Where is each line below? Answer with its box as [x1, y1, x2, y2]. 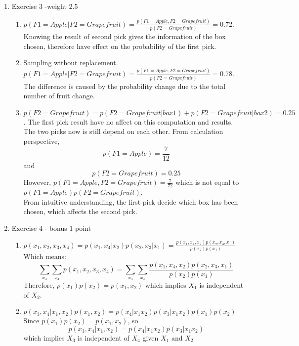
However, [23, 177, 51, 187]
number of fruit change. [23, 90, 95, 101]
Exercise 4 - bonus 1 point [11, 222, 91, 233]
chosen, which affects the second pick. [23, 206, 137, 216]
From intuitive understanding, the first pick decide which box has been [23, 196, 238, 207]
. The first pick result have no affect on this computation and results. [23, 116, 233, 127]
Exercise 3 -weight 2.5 [11, 1, 78, 11]
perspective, [23, 136, 60, 146]
